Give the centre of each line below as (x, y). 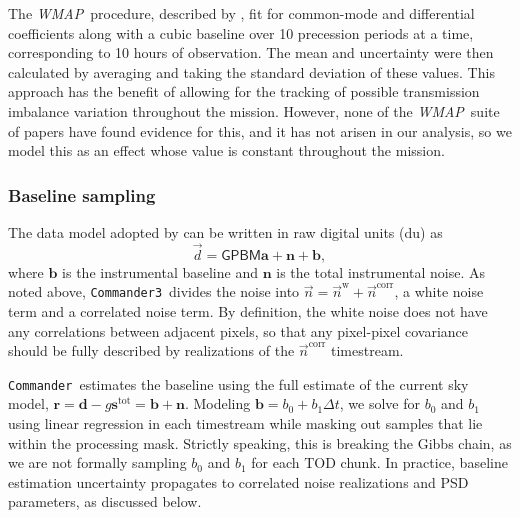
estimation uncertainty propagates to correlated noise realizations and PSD (238, 481)
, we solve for (380, 403)
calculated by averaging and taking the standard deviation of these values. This (251, 71)
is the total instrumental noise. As (381, 271)
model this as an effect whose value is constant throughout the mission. (226, 150)
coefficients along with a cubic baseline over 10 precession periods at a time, (241, 32)
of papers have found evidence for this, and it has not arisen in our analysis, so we (260, 130)
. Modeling (217, 403)
